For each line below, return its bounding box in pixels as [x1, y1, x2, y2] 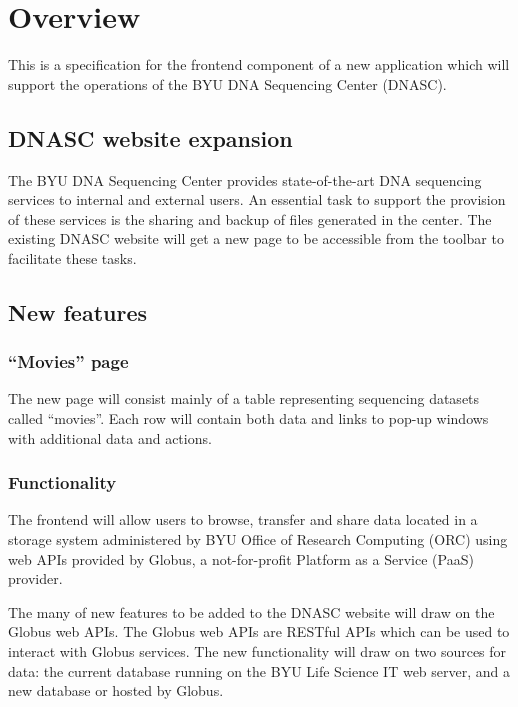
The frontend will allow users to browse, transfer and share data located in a [8, 509, 478, 530]
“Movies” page [8, 349, 129, 374]
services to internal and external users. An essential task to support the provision [8, 189, 506, 210]
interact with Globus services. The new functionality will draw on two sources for [8, 641, 507, 662]
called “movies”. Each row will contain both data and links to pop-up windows [8, 408, 489, 429]
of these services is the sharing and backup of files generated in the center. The [8, 208, 492, 229]
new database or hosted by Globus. [8, 680, 224, 701]
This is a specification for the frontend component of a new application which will [8, 54, 510, 75]
